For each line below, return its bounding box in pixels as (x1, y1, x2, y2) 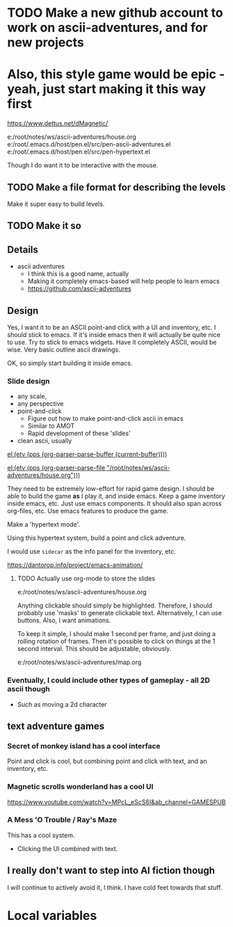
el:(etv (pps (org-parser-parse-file (7, 464, 106, 472)
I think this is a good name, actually (27, 270, 129, 278)
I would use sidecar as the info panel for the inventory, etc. (7, 548, 176, 556)
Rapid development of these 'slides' (27, 429, 131, 437)
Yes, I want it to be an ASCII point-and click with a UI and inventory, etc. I (7, 323, 216, 331)
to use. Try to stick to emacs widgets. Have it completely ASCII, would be (7, 338, 217, 346)
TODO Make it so (7, 220, 81, 232)
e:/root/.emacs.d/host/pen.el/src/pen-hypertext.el (7, 148, 151, 156)
